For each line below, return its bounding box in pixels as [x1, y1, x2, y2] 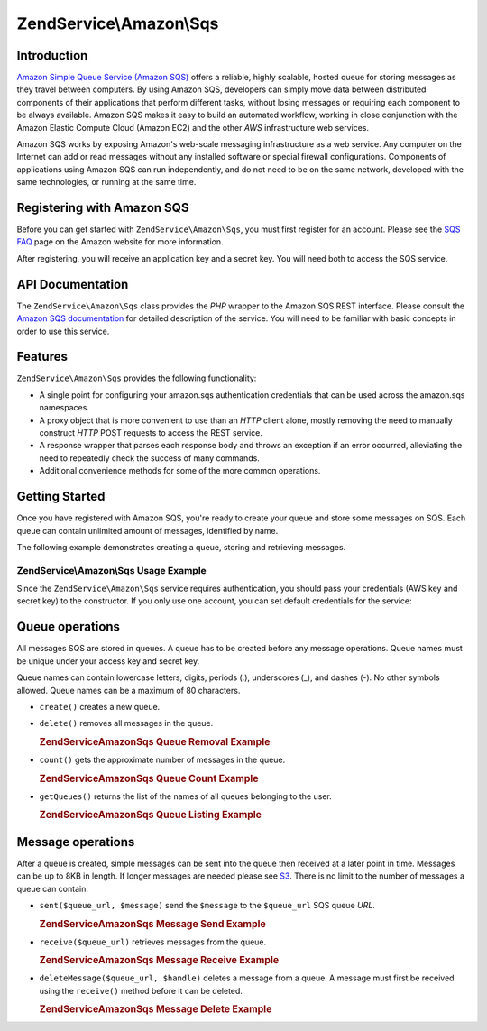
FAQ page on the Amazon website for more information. [16, 236, 225, 247]
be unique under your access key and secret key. [16, 655, 200, 667]
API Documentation [16, 276, 129, 292]
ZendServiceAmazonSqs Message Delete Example [39, 1003, 272, 1016]
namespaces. [39, 402, 90, 413]
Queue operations [16, 619, 121, 635]
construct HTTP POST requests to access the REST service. [39, 428, 263, 438]
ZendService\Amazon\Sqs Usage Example [16, 564, 207, 576]
